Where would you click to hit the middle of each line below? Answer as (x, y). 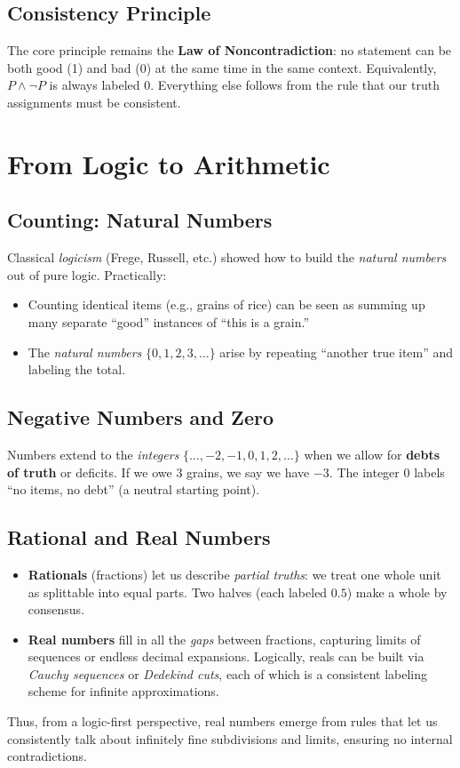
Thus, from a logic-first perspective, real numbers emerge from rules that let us (222, 721)
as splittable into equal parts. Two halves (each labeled (178, 592)
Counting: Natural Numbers (140, 220)
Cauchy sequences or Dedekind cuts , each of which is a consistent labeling (228, 673)
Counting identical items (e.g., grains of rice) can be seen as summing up (226, 304)
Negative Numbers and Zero (140, 417)
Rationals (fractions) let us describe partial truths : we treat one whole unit (234, 574)
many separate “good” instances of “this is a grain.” (169, 321)
